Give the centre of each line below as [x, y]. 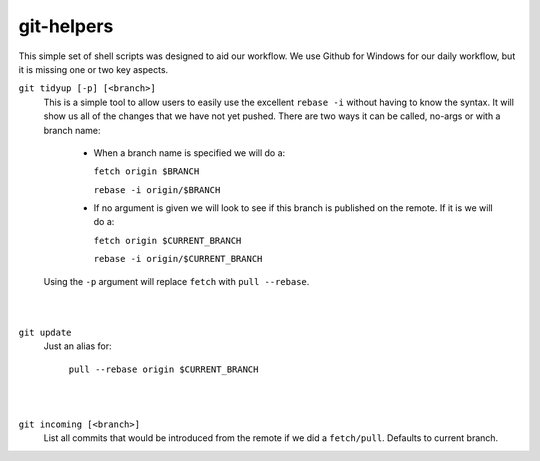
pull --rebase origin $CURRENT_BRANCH [163, 369]
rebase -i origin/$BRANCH [157, 189]
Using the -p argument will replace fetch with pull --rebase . [176, 281]
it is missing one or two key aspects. [93, 69]
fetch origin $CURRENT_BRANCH [167, 240]
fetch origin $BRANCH [146, 171]
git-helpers [66, 26]
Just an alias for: [77, 346]
